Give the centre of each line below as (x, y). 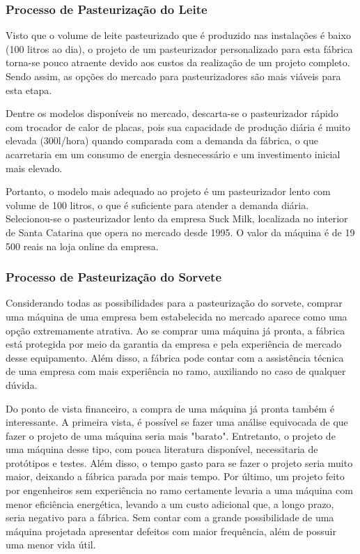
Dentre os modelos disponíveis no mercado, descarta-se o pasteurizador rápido (172, 113)
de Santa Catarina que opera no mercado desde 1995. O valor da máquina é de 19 (180, 232)
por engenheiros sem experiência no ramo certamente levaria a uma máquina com (179, 490)
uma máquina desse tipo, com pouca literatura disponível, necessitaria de (162, 449)
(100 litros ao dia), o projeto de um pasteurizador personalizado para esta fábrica (179, 48)
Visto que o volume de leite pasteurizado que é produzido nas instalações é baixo (178, 35)
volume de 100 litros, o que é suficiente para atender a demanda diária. (157, 205)
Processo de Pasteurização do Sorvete (114, 277)
